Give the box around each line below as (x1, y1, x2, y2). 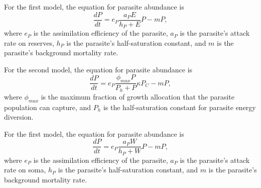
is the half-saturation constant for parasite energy (103, 102, 256, 112)
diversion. (4, 112, 34, 122)
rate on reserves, (4, 37, 54, 48)
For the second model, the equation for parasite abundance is (4, 64, 193, 74)
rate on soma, (4, 164, 46, 175)
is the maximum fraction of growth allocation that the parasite (41, 91, 234, 102)
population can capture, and (4, 102, 91, 112)
